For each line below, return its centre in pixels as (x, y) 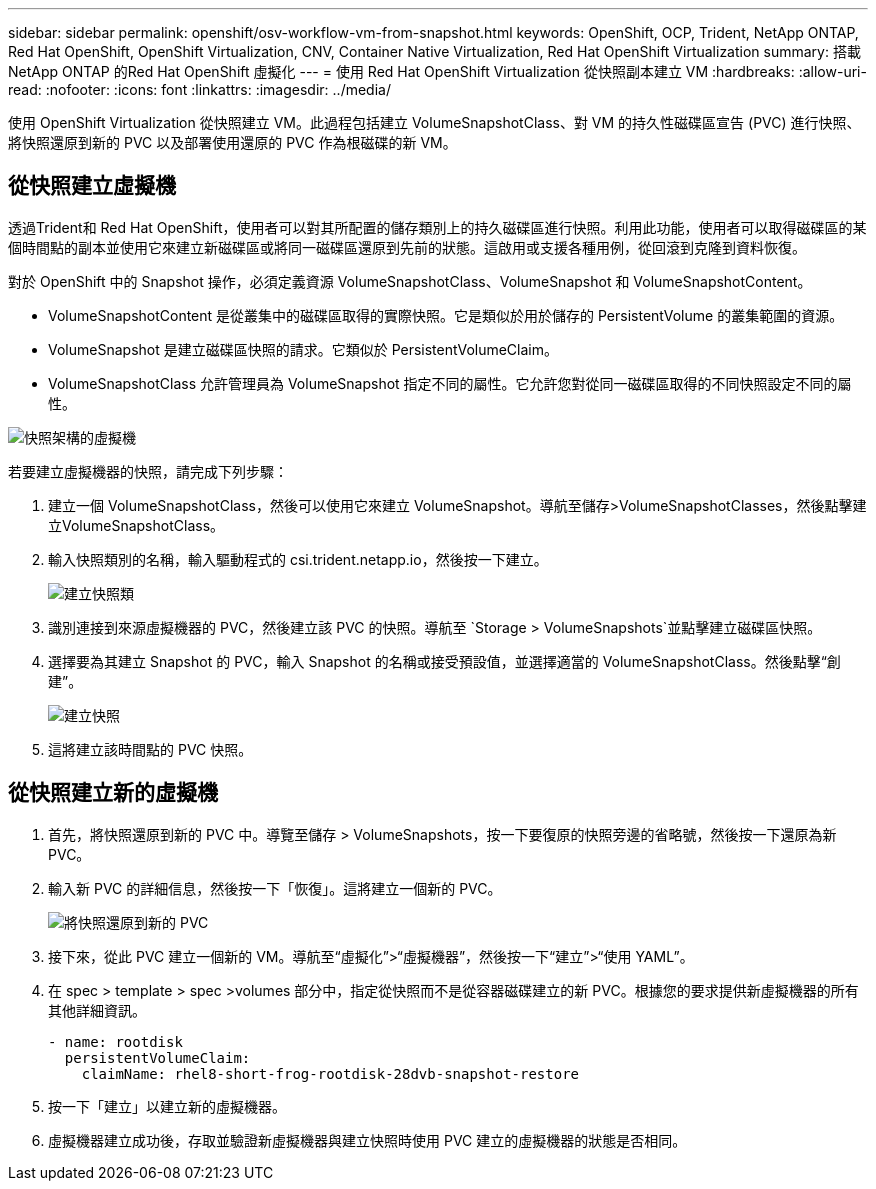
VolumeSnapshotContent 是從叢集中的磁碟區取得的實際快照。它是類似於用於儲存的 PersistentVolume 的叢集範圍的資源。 (446, 315)
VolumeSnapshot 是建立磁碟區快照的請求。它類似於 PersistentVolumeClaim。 (303, 349)
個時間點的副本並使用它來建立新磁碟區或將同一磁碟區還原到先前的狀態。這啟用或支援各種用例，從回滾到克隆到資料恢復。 (407, 247)
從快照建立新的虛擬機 (113, 793)
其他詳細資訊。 (97, 1010)
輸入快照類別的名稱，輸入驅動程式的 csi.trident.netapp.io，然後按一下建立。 (298, 559)
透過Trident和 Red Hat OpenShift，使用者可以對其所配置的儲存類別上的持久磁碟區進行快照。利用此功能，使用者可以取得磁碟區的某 (437, 227)
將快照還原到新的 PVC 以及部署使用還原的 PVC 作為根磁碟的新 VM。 (232, 142)
